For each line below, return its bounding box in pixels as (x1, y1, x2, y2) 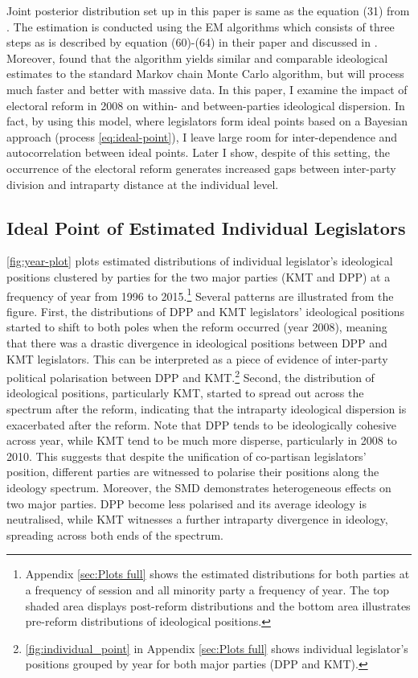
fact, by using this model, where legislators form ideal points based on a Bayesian (6, 113, 408, 129)
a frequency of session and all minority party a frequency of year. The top (25, 581, 390, 598)
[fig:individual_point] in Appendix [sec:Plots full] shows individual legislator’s (25, 639, 408, 656)
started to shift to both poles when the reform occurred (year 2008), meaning (6, 318, 387, 335)
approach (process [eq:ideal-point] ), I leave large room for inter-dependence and (6, 128, 398, 145)
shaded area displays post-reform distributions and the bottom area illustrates (25, 597, 411, 614)
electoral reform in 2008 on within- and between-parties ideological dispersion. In (6, 97, 405, 113)
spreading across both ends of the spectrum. (6, 526, 224, 543)
